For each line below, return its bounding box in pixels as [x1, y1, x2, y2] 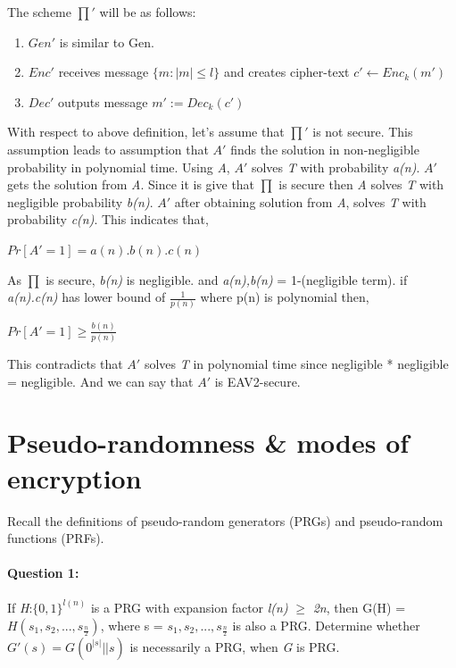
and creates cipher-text [223, 63, 350, 81]
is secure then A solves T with [278, 175, 444, 194]
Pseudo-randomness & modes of [7, 424, 410, 461]
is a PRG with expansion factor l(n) [90, 597, 288, 616]
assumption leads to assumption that [7, 139, 209, 158]
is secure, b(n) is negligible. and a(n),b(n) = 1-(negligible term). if [46, 270, 408, 288]
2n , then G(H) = [312, 597, 406, 616]
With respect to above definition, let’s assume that [7, 122, 285, 141]
